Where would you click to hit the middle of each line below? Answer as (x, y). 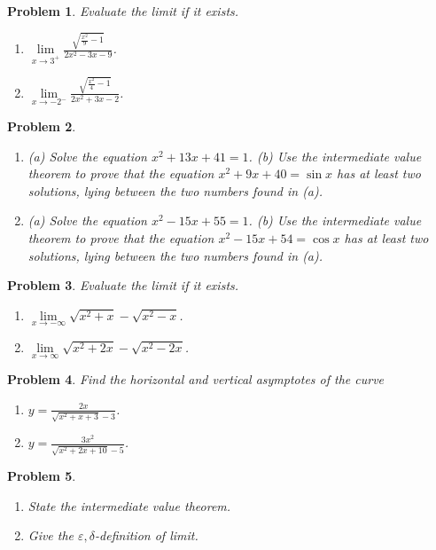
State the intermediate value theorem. (129, 505)
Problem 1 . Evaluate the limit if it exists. (123, 11)
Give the (51, 535)
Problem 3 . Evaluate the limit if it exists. (123, 285)
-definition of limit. (147, 535)
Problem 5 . (42, 476)
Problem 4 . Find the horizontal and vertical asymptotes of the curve (196, 379)
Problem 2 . (42, 126)
